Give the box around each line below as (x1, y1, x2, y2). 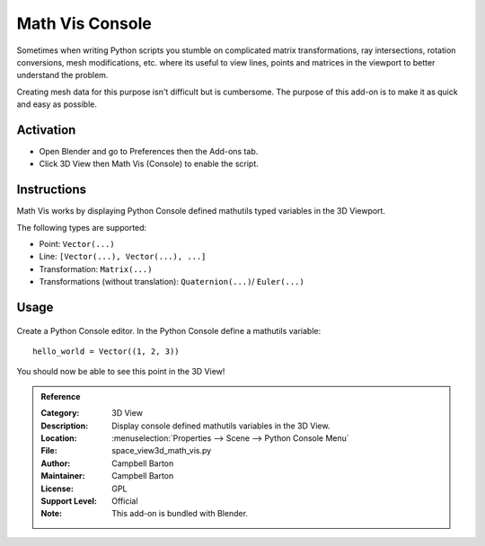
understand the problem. (16, 70, 109, 81)
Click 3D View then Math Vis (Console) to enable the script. (39, 158, 260, 170)
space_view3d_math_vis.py (111, 445, 212, 456)
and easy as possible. (16, 99, 98, 110)
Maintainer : (40, 471, 85, 481)
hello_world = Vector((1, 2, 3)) (32, 347, 180, 357)
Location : (40, 433, 77, 444)
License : (40, 483, 74, 494)
